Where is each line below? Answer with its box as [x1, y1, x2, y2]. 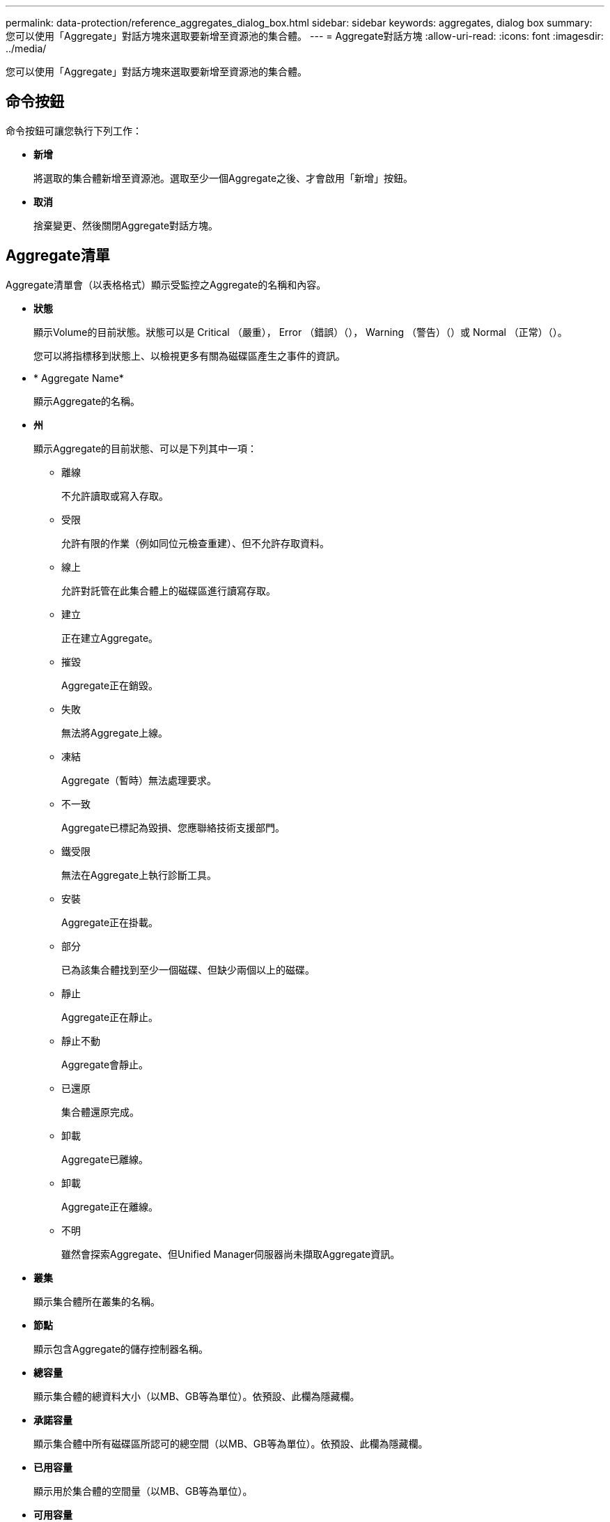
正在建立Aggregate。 [61, 631, 159, 644]
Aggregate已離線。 [61, 1153, 149, 1165]
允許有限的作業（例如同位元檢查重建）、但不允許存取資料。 [61, 537, 329, 549]
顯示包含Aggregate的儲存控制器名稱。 [33, 1342, 209, 1355]
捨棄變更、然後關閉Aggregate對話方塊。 [33, 219, 219, 231]
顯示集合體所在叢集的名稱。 [33, 1295, 160, 1307]
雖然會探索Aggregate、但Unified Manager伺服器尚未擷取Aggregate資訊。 [61, 1247, 400, 1260]
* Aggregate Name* [33, 371, 124, 384]
